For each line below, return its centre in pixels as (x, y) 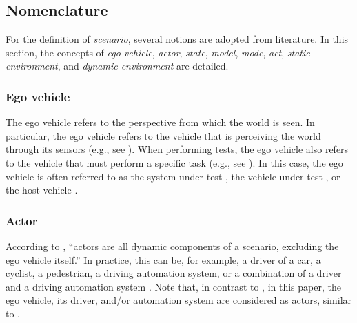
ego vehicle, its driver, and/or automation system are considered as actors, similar (179, 300)
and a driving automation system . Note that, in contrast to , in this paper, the (173, 286)
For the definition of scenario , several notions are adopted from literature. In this (177, 39)
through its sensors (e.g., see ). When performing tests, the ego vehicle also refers (177, 149)
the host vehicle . (42, 190)
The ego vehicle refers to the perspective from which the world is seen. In (160, 122)
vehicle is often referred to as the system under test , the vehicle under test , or (173, 176)
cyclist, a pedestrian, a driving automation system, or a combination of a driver (174, 273)
